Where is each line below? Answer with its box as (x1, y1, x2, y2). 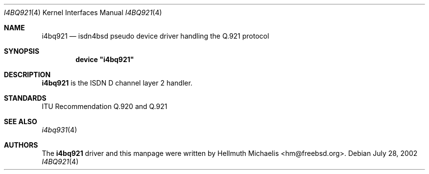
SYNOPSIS (4, 47, 40, 55)
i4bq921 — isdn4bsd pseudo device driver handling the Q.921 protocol (42, 32, 269, 40)
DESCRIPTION (4, 70, 51, 79)
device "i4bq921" (75, 55, 134, 64)
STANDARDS (4, 94, 47, 102)
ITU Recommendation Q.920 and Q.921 (42, 102, 167, 110)
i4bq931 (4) (42, 126, 77, 134)
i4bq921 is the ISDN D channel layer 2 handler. (42, 79, 192, 87)
